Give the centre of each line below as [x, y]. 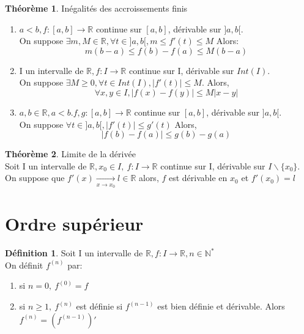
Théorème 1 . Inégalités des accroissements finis [96, 8]
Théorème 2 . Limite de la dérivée [70, 154]
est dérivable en [198, 178]
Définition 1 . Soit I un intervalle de [74, 253]
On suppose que [35, 178]
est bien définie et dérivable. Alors [221, 306]
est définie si [99, 306]
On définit [24, 265]
